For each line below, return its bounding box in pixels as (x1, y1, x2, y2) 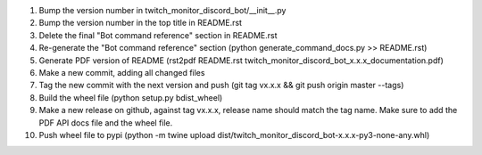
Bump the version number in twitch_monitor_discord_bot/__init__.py (38, 5, 287, 15)
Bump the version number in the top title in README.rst (38, 18, 243, 29)
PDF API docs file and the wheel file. (38, 117, 173, 128)
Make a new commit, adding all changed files (38, 67, 205, 77)
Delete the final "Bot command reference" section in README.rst (38, 29, 278, 40)
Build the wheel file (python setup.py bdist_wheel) (38, 92, 223, 102)
